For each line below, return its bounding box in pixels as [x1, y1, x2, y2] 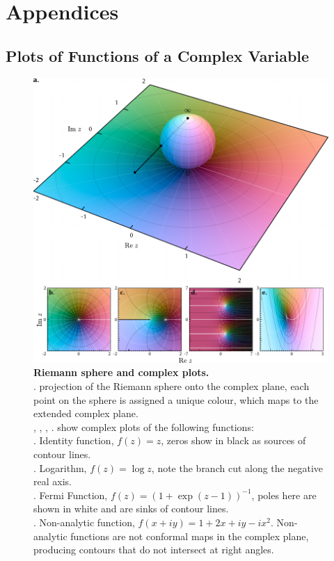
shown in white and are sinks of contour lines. [33, 501, 229, 516]
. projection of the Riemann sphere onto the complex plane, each [33, 378, 310, 393]
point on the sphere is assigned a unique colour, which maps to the [33, 392, 319, 407]
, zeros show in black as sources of [161, 433, 306, 448]
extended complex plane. [33, 406, 138, 421]
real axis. [33, 474, 72, 489]
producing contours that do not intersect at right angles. [33, 542, 274, 557]
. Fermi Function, [33, 487, 108, 502]
